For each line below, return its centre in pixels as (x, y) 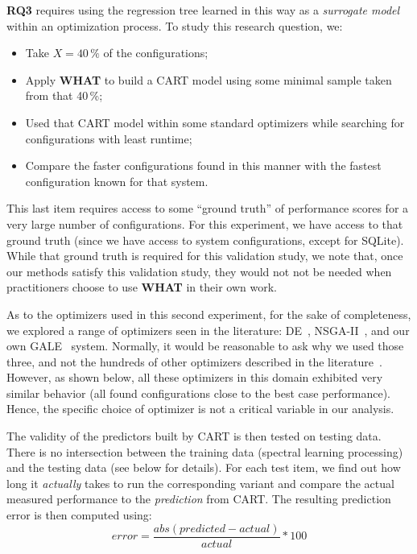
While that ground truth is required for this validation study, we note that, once (205, 256)
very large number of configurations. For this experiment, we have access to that (205, 223)
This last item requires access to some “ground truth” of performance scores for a (208, 208)
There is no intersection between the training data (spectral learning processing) (205, 451)
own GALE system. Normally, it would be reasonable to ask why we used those (205, 346)
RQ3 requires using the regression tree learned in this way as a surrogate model (203, 10)
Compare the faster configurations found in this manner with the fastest (203, 165)
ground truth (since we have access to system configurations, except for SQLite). (205, 240)
